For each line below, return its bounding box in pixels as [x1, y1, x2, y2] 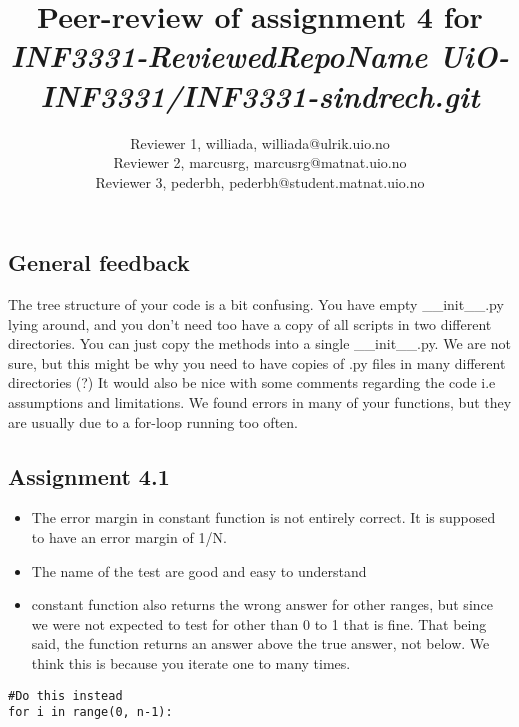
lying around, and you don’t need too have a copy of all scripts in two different [8, 313, 492, 334]
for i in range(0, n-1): [8, 705, 173, 720]
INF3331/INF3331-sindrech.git [40, 74, 480, 116]
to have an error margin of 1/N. [31, 527, 227, 548]
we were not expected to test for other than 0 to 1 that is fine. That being [31, 613, 487, 634]
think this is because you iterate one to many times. [31, 653, 351, 674]
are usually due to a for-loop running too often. [8, 411, 298, 432]
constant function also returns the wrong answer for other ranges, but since [31, 594, 493, 615]
